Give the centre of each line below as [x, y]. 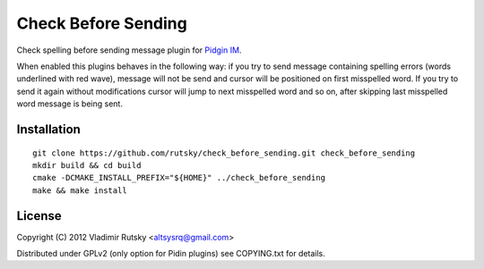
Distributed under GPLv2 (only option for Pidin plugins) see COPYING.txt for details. [171, 253]
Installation [48, 129]
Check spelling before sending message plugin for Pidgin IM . [129, 50]
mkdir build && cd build [87, 165]
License [39, 216]
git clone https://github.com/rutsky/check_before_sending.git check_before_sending [224, 153]
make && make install [80, 190]
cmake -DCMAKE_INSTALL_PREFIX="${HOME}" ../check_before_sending [179, 178]
